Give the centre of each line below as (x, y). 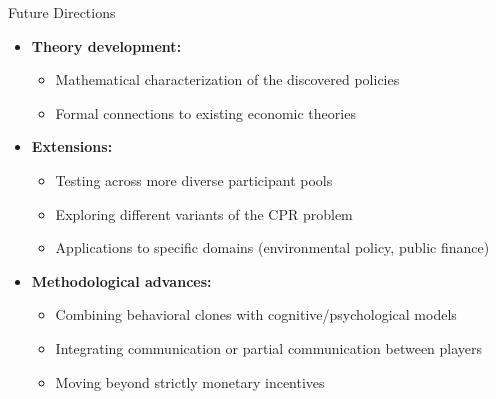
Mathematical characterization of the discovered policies (227, 79)
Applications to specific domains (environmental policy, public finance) (272, 247)
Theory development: (106, 45)
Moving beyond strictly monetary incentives (190, 381)
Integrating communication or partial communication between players (269, 347)
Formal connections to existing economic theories (205, 112)
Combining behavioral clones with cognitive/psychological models (256, 314)
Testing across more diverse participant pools (194, 179)
